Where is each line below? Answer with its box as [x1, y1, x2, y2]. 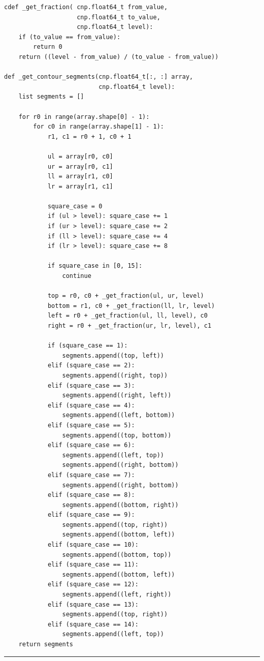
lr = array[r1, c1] [47, 182, 113, 190]
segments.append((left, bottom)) [62, 412, 175, 419]
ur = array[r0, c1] [47, 163, 113, 170]
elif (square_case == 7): [47, 471, 135, 479]
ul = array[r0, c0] [47, 152, 113, 160]
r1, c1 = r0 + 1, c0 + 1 [47, 133, 131, 140]
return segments [18, 641, 74, 648]
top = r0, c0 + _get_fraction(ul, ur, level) [47, 292, 204, 300]
